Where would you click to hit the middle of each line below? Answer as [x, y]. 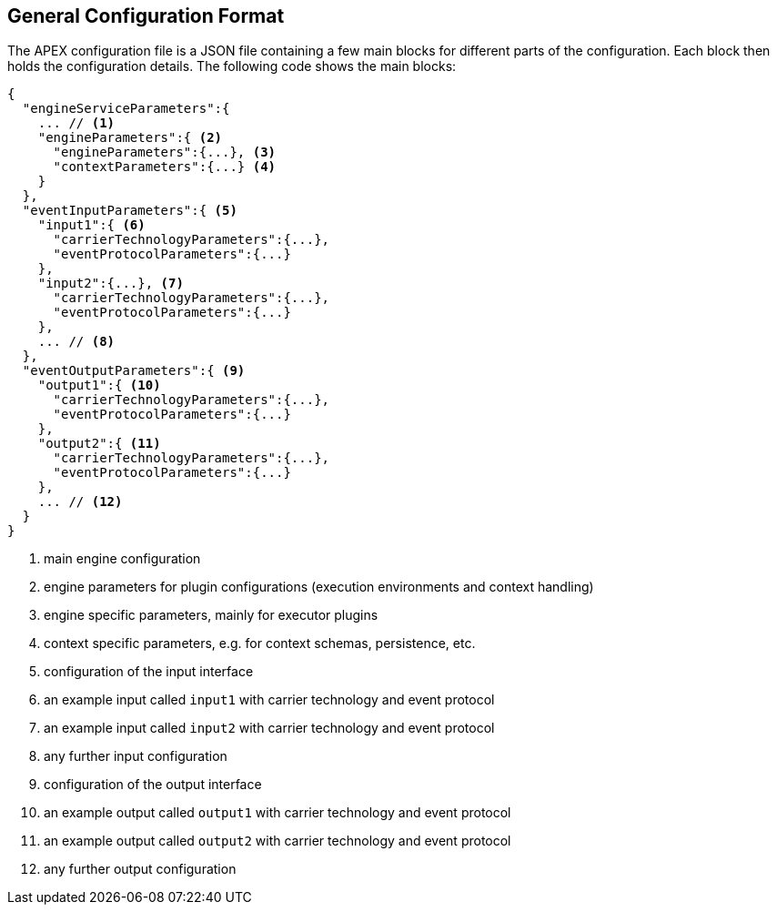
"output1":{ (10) [99, 385]
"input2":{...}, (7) [111, 284]
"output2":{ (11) [99, 444]
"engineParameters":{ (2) [130, 138]
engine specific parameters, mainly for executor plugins [211, 615]
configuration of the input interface [149, 672]
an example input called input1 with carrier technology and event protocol [269, 700]
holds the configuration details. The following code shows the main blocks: [232, 66]
